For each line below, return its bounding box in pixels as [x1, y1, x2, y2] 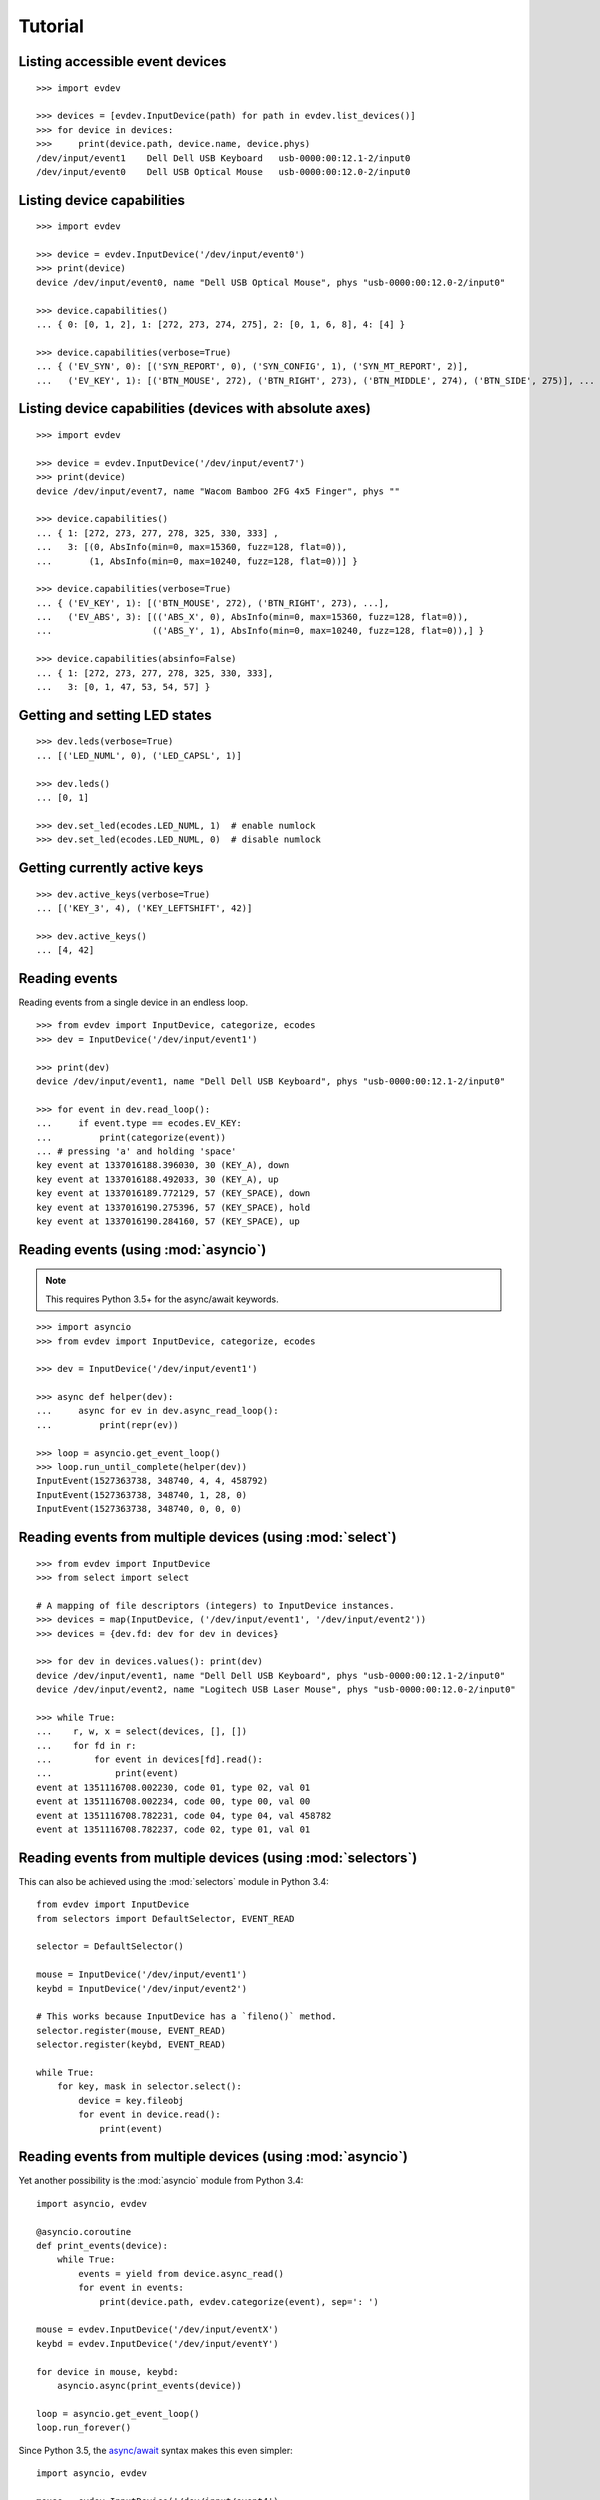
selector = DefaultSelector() [36, 1941, 185, 1952]
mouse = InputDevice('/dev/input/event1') [36, 1969, 248, 1980]
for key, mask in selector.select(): [56, 2081, 242, 2092]
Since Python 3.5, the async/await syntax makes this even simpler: [18, 2444, 294, 2456]
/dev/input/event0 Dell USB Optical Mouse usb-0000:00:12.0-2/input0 [36, 166, 411, 177]
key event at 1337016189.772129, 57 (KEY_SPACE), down [36, 1188, 311, 1199]
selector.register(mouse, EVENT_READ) [36, 2025, 227, 2036]
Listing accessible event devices [18, 53, 227, 70]
